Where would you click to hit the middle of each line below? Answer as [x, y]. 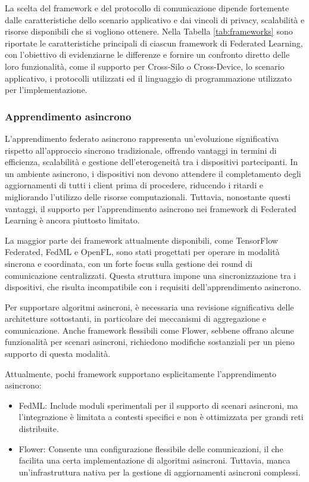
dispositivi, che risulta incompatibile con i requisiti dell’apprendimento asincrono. [153, 287]
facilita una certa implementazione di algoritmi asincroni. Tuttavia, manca [154, 460]
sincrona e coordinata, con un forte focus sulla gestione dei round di [129, 263]
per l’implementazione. [46, 90]
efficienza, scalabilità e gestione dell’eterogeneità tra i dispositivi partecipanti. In [151, 162]
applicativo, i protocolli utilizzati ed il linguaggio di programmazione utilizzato [149, 78]
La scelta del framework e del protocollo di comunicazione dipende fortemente [147, 8]
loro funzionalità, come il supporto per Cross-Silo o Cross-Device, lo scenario [145, 66]
